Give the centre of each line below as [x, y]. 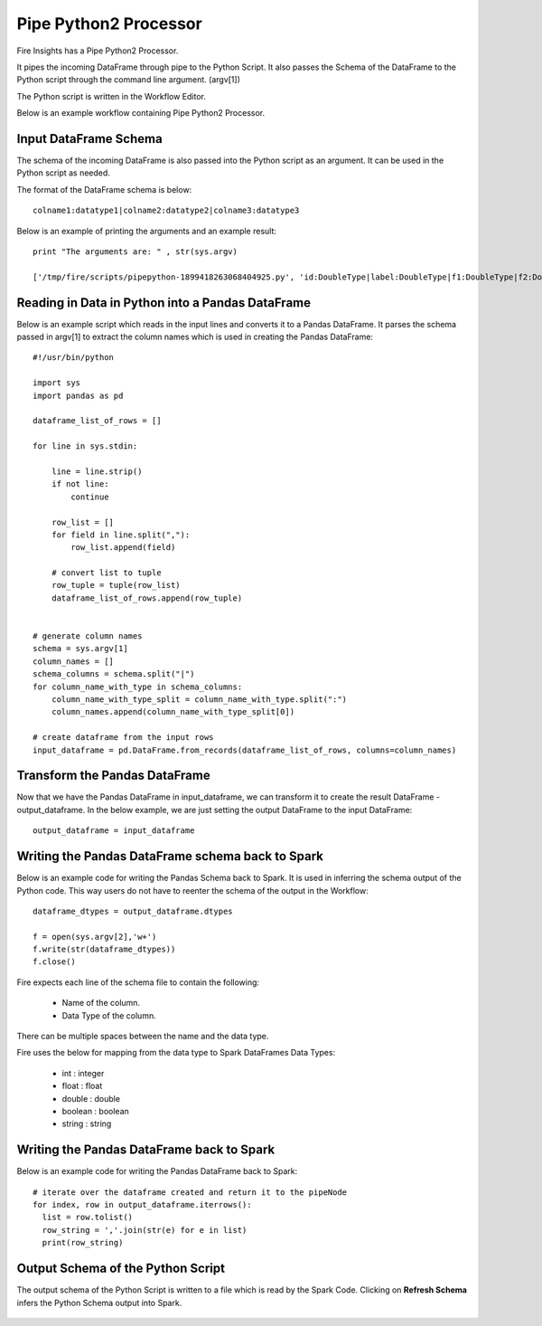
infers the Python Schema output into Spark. [99, 1302]
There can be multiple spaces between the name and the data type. [143, 1037]
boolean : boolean [96, 1111]
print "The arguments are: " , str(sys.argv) [135, 251]
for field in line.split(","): [121, 535]
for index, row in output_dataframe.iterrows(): [142, 1205]
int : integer [83, 1073]
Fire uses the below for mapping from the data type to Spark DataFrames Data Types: [176, 1053]
